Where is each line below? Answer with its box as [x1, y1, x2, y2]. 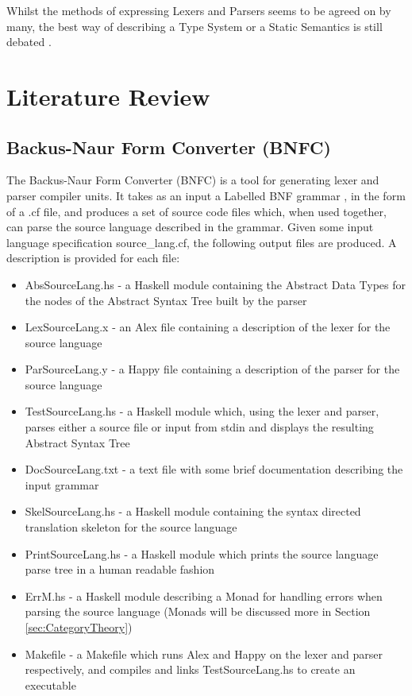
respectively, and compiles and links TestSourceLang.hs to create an [25, 661, 356, 678]
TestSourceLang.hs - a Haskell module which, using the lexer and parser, [25, 403, 379, 420]
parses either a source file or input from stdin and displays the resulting [25, 419, 374, 435]
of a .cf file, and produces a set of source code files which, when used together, [6, 203, 387, 219]
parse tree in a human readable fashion [25, 561, 215, 578]
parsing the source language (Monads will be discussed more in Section [25, 603, 371, 620]
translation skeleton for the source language [25, 519, 237, 536]
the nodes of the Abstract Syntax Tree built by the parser [25, 292, 307, 308]
